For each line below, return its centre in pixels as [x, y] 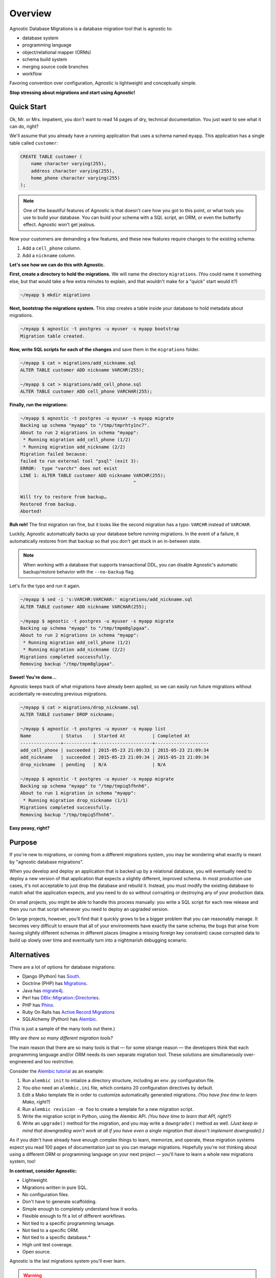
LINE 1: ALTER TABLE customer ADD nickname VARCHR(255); [93, 476]
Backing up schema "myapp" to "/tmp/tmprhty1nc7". [85, 425]
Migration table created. [53, 336]
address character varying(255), [73, 171]
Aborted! [31, 511]
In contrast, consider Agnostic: [43, 1171]
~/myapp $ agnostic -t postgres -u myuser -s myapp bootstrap [100, 329]
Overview [30, 13]
